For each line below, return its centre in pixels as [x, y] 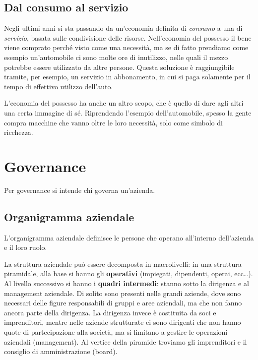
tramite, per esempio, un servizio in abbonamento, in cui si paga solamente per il [127, 77]
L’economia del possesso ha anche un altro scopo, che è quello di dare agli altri [124, 103]
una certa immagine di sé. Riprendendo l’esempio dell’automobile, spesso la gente [128, 112]
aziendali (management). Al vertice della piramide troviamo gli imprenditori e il [126, 341]
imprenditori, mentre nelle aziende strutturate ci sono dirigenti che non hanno [123, 322]
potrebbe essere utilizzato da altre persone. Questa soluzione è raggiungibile [119, 67]
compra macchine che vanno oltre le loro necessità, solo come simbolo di [113, 122]
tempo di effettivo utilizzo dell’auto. [59, 86]
